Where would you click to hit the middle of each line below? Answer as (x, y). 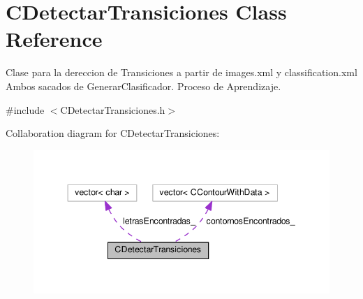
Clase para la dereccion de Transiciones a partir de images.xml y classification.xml (181, 72)
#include (25, 109)
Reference (54, 39)
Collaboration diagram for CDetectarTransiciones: (113, 133)
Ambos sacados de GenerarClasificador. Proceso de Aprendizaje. (143, 86)
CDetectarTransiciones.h (113, 109)
